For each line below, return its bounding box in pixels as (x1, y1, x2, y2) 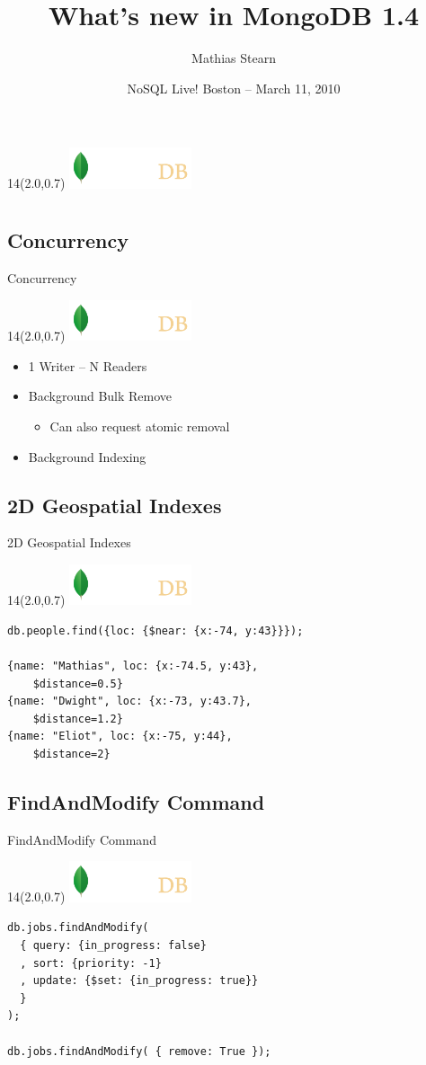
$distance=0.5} (32, 677, 123, 690)
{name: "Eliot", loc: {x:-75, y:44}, (7, 730, 233, 743)
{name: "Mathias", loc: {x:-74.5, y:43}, (7, 660, 259, 673)
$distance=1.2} (32, 712, 123, 725)
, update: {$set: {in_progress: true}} (20, 974, 259, 988)
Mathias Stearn (191, 49, 276, 67)
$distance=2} (32, 748, 111, 761)
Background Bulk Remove (28, 386, 173, 405)
